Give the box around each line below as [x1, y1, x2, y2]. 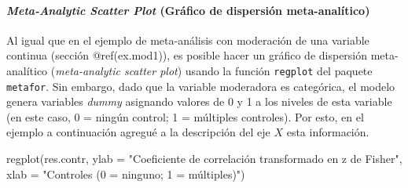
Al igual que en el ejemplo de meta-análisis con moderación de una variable [6, 31, 369, 48]
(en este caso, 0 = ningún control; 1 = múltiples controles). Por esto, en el [6, 108, 364, 125]
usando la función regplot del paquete [185, 62, 373, 78]
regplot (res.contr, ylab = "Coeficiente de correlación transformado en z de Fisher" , [6, 150, 402, 167]
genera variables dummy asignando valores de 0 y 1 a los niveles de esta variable [6, 93, 392, 110]
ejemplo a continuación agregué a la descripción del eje [6, 124, 270, 140]
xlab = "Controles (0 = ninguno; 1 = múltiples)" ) [6, 165, 245, 182]
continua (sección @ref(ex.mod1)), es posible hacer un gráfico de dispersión [6, 47, 368, 63]
